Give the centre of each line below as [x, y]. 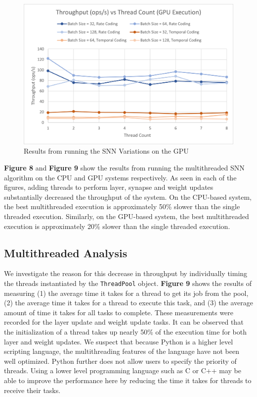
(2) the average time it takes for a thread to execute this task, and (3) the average [128, 303]
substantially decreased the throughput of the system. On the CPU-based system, [128, 197]
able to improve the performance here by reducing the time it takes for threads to [128, 380]
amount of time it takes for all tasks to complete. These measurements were [119, 312]
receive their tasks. [32, 390]
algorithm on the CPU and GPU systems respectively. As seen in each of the [120, 177]
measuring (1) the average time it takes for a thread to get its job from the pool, [126, 293]
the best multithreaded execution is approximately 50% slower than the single [122, 206]
